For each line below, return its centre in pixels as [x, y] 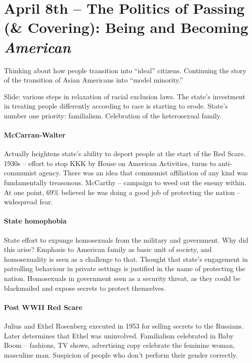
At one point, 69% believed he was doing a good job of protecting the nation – [122, 192]
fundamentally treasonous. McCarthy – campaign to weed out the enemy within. [125, 182]
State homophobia [35, 221]
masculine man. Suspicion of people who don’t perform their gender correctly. [121, 354]
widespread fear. [28, 202]
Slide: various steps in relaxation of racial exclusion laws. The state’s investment [125, 96]
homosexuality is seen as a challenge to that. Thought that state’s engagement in [126, 259]
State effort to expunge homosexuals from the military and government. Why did [126, 239]
